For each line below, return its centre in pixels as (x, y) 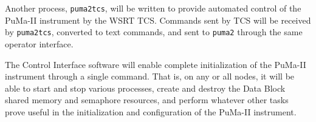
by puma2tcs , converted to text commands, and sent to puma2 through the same (154, 32)
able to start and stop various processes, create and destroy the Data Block (145, 88)
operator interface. (39, 43)
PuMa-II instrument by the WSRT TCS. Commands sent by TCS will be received (158, 20)
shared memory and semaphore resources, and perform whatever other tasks (147, 100)
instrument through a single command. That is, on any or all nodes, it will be (150, 76)
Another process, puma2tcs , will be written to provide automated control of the (153, 8)
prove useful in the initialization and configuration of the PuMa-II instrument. (151, 111)
